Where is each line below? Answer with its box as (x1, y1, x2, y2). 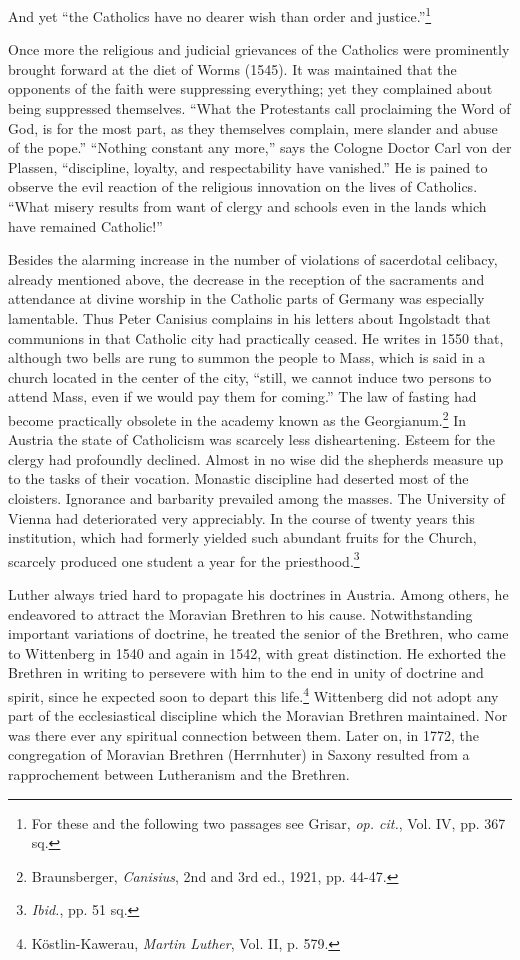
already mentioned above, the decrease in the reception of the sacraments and (8, 268, 485, 289)
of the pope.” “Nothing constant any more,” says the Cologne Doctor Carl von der (8, 137, 512, 158)
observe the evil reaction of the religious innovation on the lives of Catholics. (8, 176, 478, 197)
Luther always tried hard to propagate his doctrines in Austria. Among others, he (8, 584, 509, 604)
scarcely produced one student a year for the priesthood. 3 (8, 547, 360, 571)
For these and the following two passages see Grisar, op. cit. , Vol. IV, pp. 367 (31, 812, 506, 833)
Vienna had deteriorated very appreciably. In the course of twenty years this (8, 507, 475, 528)
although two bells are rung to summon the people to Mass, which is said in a (8, 347, 486, 368)
